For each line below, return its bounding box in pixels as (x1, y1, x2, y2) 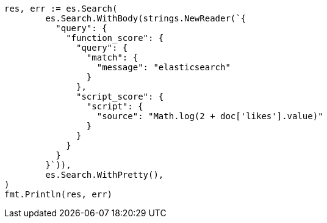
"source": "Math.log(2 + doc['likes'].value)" (96, 111, 323, 121)
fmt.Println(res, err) (4, 189, 113, 199)
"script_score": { (76, 92, 164, 101)
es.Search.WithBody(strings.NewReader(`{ (45, 13, 246, 23)
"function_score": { (66, 33, 164, 43)
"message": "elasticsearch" (96, 62, 231, 72)
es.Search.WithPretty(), (45, 170, 164, 180)
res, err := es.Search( (4, 4, 118, 13)
